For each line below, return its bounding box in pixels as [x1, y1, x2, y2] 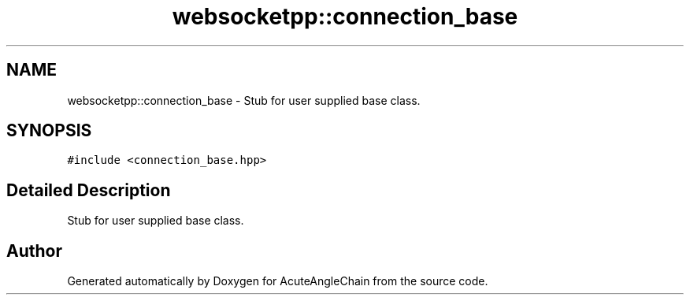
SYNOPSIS [6, 121, 92, 141]
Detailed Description [6, 180, 171, 200]
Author [6, 240, 62, 261]
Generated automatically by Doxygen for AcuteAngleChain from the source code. [67, 274, 488, 288]
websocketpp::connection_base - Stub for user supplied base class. [67, 93, 421, 107]
